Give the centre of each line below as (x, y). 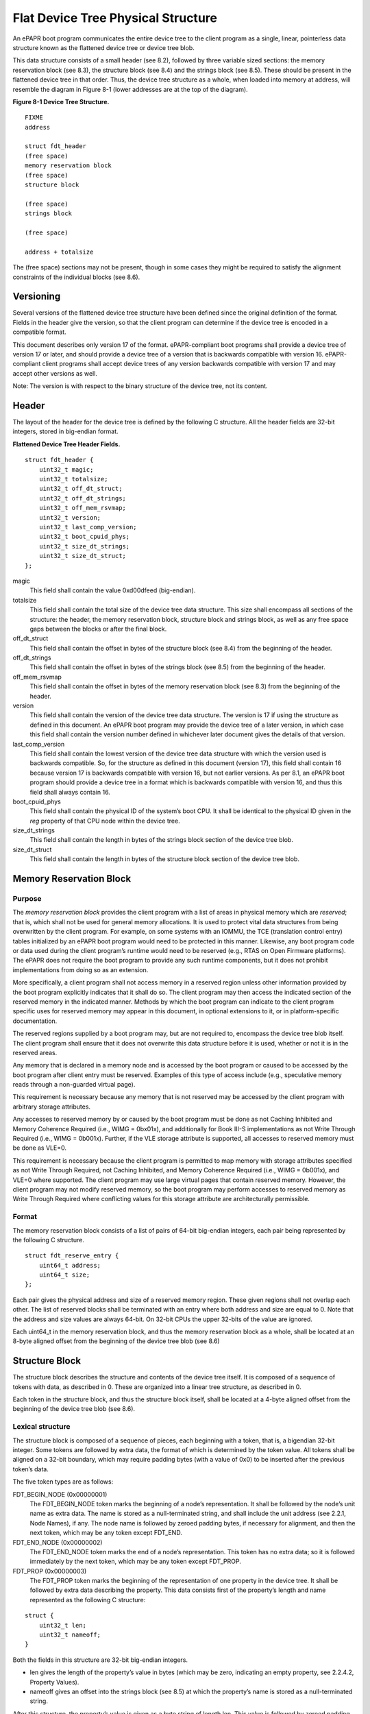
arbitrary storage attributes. (52, 1107)
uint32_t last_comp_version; (88, 527)
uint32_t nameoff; (70, 1635)
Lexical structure (41, 1427)
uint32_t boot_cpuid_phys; (84, 537)
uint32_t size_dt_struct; (83, 556)
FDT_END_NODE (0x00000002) (58, 1542)
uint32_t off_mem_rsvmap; (83, 508)
